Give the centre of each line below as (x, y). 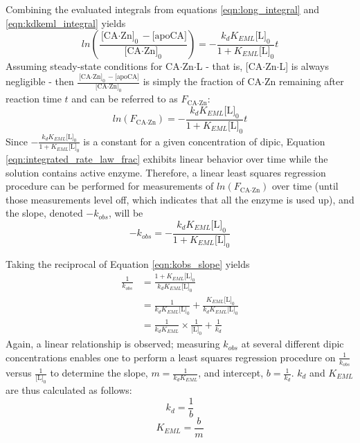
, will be (126, 213)
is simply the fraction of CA (202, 81)
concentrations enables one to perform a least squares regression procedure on (171, 357)
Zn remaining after (304, 81)
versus (19, 373)
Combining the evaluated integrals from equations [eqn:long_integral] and (162, 9)
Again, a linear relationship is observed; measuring (113, 344)
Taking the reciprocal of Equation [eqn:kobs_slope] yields (128, 263)
